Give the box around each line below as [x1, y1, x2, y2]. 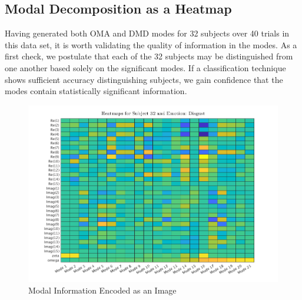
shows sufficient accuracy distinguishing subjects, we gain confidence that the [5, 73, 283, 85]
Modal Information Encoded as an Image [28, 284, 177, 296]
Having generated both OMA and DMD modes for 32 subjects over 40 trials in [5, 27, 290, 39]
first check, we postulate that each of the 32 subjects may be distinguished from [5, 50, 293, 62]
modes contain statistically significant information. [5, 85, 187, 97]
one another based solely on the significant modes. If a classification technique [5, 61, 286, 74]
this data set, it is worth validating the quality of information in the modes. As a [5, 38, 297, 51]
